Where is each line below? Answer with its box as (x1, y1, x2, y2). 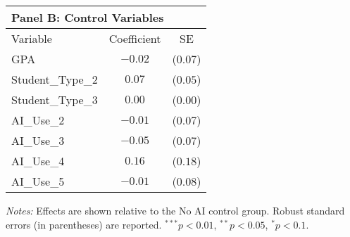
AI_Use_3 (11, 132, 65, 148)
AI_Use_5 (11, 173, 65, 189)
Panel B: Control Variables (11, 9, 164, 25)
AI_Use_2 (11, 112, 65, 128)
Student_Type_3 (11, 91, 98, 108)
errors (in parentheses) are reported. (6, 217, 162, 231)
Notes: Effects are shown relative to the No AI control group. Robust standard (6, 203, 345, 217)
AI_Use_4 (11, 153, 65, 169)
